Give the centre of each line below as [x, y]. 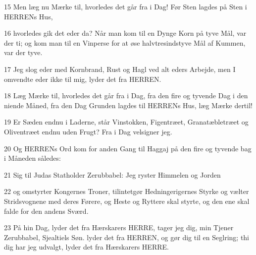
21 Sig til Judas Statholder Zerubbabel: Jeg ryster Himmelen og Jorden [112, 174]
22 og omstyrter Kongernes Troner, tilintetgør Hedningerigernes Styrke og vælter [127, 191]
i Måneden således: [32, 158]
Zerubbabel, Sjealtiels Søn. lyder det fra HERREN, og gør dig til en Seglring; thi [127, 237]
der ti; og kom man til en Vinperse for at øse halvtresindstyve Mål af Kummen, [125, 42]
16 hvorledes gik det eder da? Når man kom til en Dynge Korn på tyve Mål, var [125, 33]
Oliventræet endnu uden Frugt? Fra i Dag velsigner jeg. [88, 131]
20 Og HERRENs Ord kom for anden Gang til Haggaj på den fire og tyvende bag [128, 148]
